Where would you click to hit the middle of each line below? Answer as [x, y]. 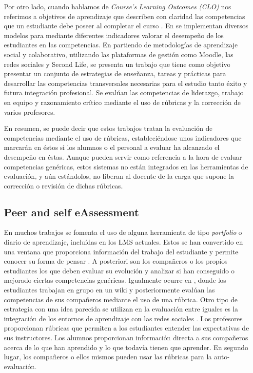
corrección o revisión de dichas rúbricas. [63, 185]
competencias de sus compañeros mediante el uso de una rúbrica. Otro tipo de [121, 299]
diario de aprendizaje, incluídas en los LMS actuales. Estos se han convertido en [124, 242]
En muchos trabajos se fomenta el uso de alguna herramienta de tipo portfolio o [123, 232]
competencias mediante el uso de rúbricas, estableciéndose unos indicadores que [123, 137]
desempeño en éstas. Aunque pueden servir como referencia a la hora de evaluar [123, 156]
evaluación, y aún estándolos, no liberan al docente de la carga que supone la [119, 176]
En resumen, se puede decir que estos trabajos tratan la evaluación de [108, 128]
